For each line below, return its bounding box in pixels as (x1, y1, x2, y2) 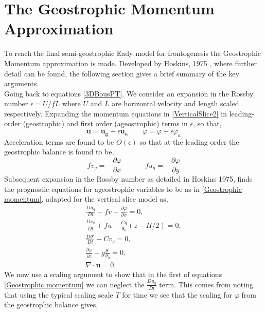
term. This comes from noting (159, 279, 253, 289)
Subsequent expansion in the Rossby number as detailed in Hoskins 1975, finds (4, 173, 253, 184)
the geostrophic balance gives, (4, 299, 98, 310)
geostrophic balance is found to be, (4, 146, 114, 157)
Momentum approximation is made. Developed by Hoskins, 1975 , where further (4, 57, 257, 68)
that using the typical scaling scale (4, 289, 113, 300)
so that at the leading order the (139, 136, 239, 147)
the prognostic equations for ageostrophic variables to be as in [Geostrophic (4, 183, 242, 194)
